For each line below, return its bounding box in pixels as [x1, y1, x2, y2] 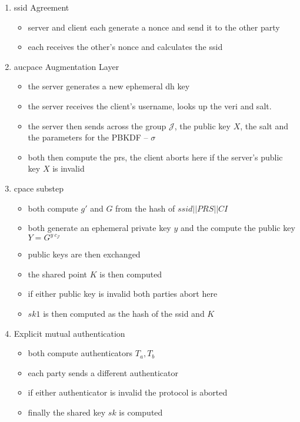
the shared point [28, 267, 88, 280]
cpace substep [14, 182, 64, 194]
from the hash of [115, 202, 175, 214]
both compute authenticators [28, 347, 133, 359]
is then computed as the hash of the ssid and [43, 307, 205, 319]
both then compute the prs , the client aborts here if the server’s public [28, 150, 283, 163]
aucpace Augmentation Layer [14, 60, 119, 72]
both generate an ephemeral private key [28, 222, 171, 234]
